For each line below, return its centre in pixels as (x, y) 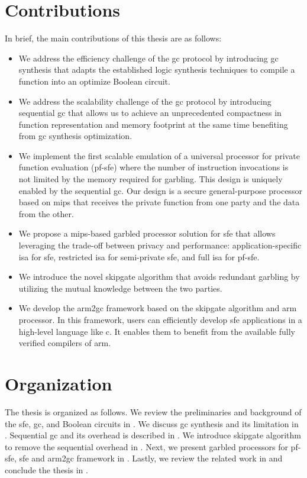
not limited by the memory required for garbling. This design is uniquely (151, 179)
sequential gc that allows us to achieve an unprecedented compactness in (150, 113)
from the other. (46, 213)
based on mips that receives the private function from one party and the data (159, 202)
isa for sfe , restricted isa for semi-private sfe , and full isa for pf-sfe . (139, 256)
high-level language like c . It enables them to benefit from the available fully (157, 331)
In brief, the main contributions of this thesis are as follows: (113, 38)
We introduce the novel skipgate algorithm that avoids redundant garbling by (159, 277)
